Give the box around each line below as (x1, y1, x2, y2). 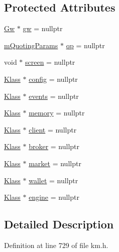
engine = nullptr (29, 192, 79, 202)
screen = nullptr (25, 57, 75, 67)
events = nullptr (29, 90, 79, 101)
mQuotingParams (4, 40, 58, 50)
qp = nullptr (66, 40, 105, 50)
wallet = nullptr (29, 175, 78, 185)
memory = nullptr (29, 107, 85, 118)
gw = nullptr (23, 23, 63, 34)
